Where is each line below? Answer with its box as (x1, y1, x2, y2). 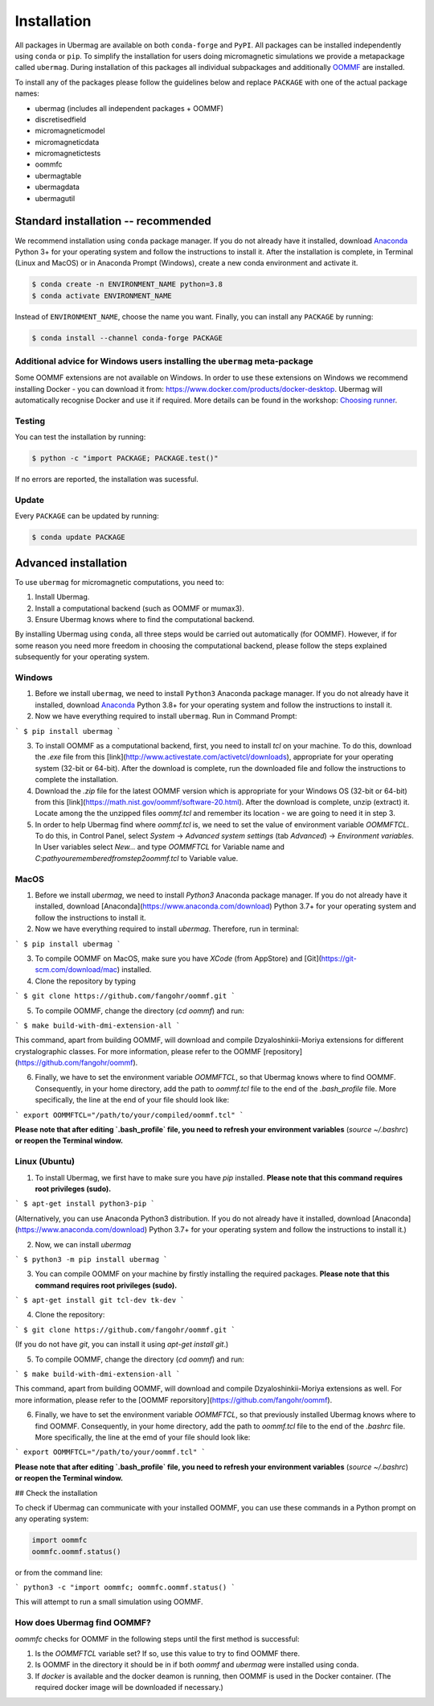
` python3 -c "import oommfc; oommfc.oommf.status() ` (14, 1583, 236, 1593)
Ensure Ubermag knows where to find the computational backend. (35, 615, 255, 624)
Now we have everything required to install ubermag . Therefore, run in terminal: (35, 924, 300, 933)
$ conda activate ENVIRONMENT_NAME (31, 291, 172, 300)
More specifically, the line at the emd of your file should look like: (35, 1432, 251, 1442)
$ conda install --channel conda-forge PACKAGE (31, 333, 223, 342)
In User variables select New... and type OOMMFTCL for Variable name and (35, 842, 285, 852)
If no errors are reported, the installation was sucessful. (14, 475, 199, 484)
